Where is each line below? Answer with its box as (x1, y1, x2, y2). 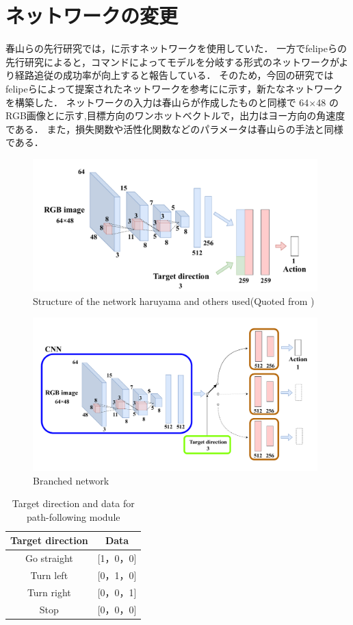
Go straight (25, 551, 73, 565)
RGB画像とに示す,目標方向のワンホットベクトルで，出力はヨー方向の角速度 (5, 108, 345, 123)
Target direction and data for (12, 496, 135, 511)
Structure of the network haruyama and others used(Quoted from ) (33, 293, 315, 308)
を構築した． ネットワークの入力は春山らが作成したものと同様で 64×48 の (5, 95, 339, 109)
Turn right (27, 585, 71, 599)
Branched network (33, 473, 109, 487)
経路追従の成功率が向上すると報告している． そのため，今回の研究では (14, 68, 334, 82)
